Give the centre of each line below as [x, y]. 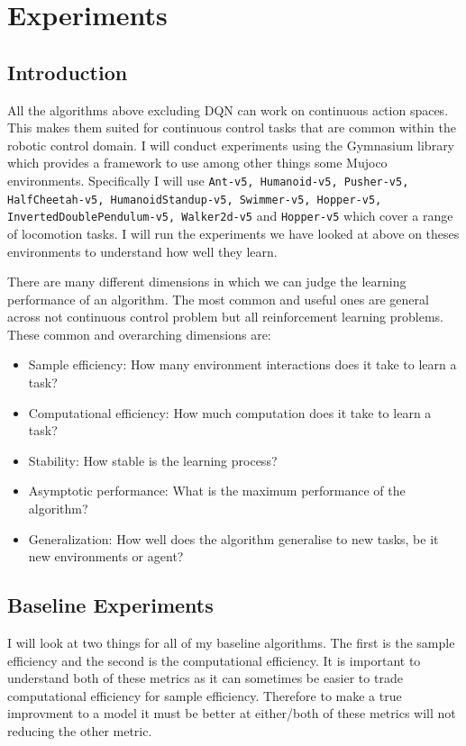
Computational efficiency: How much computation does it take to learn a [230, 412]
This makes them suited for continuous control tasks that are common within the [232, 127]
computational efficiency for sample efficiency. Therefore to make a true [205, 695]
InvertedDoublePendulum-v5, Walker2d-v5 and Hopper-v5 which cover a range [230, 216]
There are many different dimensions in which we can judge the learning [207, 282]
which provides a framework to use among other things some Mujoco [197, 163]
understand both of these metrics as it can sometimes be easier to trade [205, 678]
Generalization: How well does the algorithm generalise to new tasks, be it [233, 538]
